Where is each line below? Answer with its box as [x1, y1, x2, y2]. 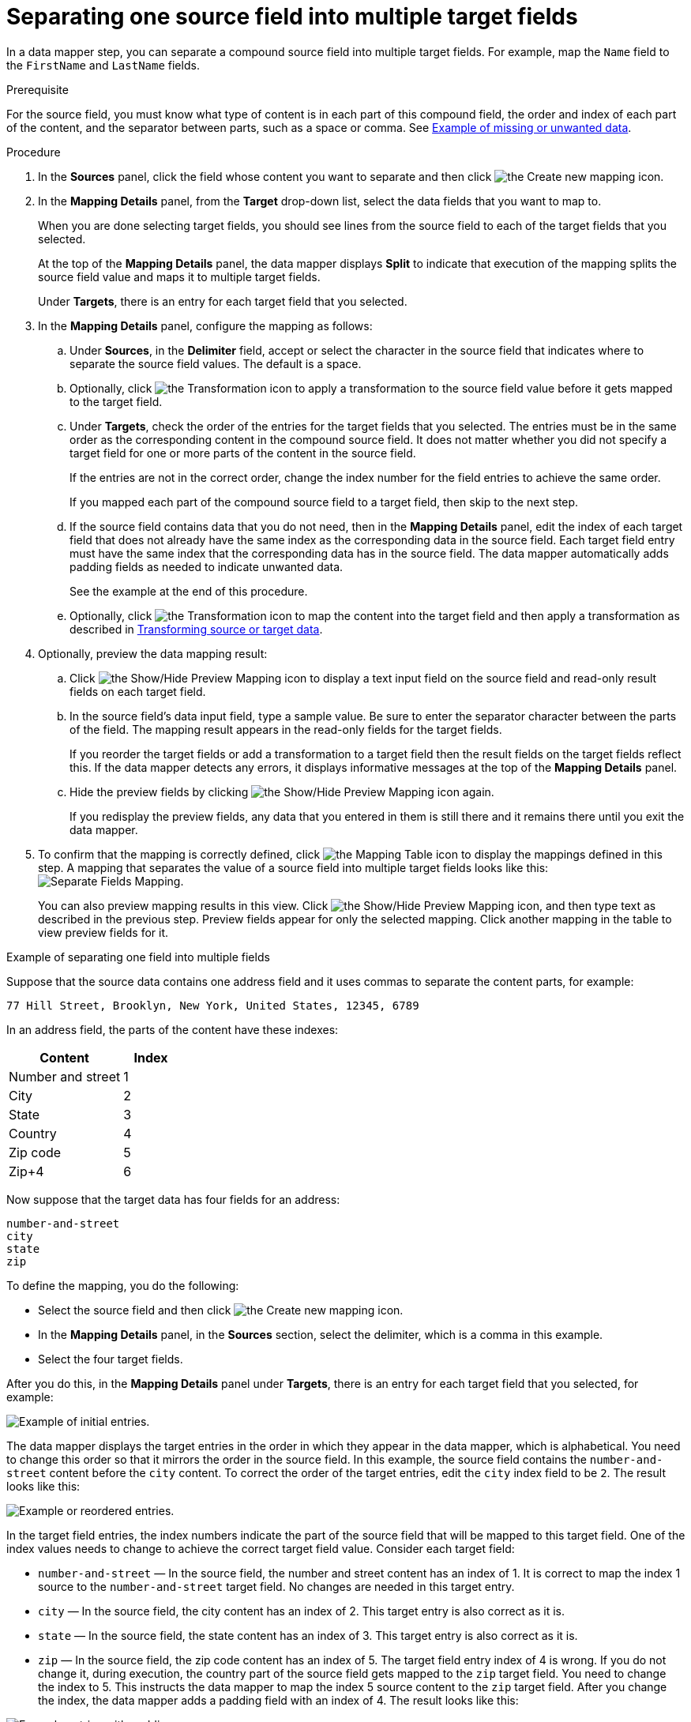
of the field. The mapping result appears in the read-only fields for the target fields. [69, 722, 502, 736]
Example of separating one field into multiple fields [6, 949, 270, 964]
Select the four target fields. [38, 1352, 183, 1366]
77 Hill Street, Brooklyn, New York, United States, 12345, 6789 [6, 998, 419, 1012]
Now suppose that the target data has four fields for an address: [6, 1192, 340, 1206]
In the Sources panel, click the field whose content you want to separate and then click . [38, 169, 664, 183]
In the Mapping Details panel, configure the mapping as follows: [38, 318, 373, 333]
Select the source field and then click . [38, 1303, 404, 1317]
